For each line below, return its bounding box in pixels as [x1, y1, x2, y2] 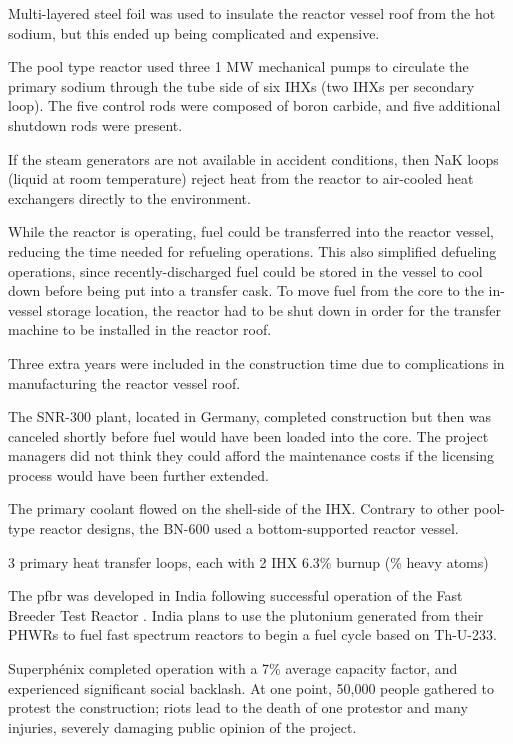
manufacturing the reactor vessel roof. [8, 372, 241, 393]
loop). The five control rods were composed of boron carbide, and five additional [8, 95, 501, 116]
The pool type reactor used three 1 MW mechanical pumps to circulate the [8, 56, 469, 77]
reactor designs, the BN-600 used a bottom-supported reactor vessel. [39, 518, 459, 539]
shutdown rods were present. [8, 114, 183, 135]
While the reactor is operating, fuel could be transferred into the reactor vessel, [8, 221, 494, 242]
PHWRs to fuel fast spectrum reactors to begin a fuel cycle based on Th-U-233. [8, 624, 497, 645]
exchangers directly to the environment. [8, 187, 251, 208]
